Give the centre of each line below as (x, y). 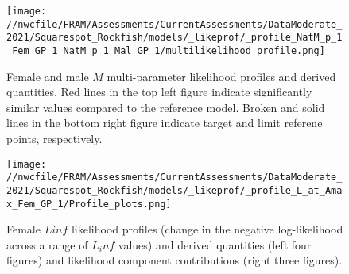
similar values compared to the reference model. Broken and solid (166, 107)
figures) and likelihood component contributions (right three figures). (174, 260)
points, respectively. (54, 138)
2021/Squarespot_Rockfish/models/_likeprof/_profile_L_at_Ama (174, 190)
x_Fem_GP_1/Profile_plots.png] (89, 204)
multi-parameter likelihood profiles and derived (221, 76)
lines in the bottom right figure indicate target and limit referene (165, 123)
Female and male (48, 76)
